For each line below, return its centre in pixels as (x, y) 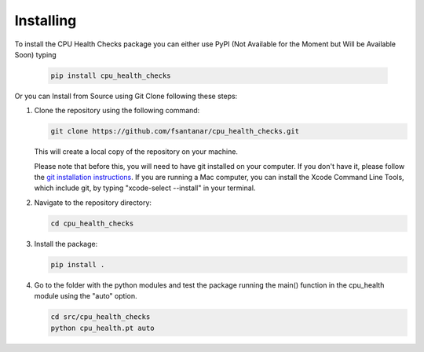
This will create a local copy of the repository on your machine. (136, 152)
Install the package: (66, 244)
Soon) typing (35, 54)
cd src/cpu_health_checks (101, 317)
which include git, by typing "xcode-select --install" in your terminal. (145, 188)
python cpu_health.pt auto (102, 328)
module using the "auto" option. (86, 296)
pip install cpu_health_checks (111, 75)
